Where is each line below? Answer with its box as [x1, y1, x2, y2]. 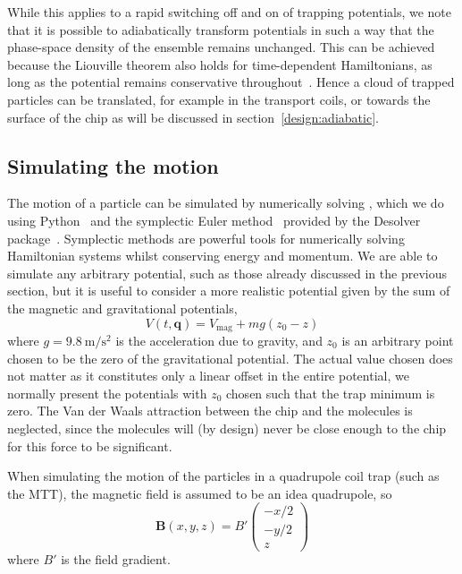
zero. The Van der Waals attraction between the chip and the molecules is [7, 401, 413, 420]
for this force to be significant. [7, 436, 172, 455]
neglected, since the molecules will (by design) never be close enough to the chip [7, 418, 447, 437]
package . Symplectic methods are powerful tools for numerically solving [7, 228, 405, 247]
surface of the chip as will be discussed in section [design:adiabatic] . [7, 107, 379, 126]
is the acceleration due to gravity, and [115, 330, 323, 349]
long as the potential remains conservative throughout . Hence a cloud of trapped [7, 73, 455, 91]
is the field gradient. [61, 550, 171, 569]
